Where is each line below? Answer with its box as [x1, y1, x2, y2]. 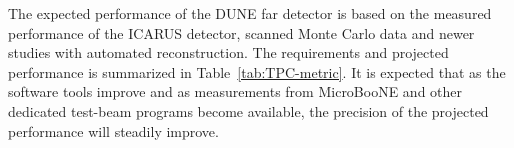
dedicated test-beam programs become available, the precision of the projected [8, 100, 489, 121]
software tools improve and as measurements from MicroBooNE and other [8, 81, 463, 102]
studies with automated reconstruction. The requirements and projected [8, 42, 449, 63]
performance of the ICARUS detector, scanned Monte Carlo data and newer [8, 22, 475, 43]
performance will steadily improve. [8, 120, 219, 141]
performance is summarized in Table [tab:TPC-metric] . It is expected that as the [8, 61, 506, 82]
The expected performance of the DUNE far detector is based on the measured [8, 3, 492, 23]
